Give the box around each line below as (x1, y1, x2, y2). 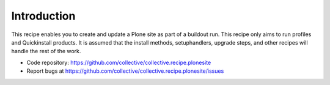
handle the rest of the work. (11, 48, 81, 55)
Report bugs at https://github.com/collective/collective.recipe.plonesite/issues (26, 67, 224, 75)
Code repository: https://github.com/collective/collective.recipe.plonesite (26, 59, 211, 66)
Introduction (11, 9, 76, 23)
